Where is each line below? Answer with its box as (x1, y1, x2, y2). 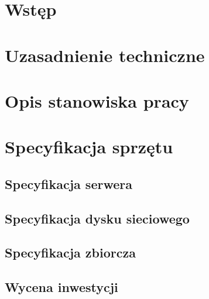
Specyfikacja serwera (5, 174, 132, 193)
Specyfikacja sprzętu (5, 135, 173, 159)
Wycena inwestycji (5, 278, 118, 296)
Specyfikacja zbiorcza (5, 243, 136, 262)
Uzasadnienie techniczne (5, 43, 205, 67)
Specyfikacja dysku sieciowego (5, 209, 190, 227)
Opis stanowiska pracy (5, 88, 189, 112)
